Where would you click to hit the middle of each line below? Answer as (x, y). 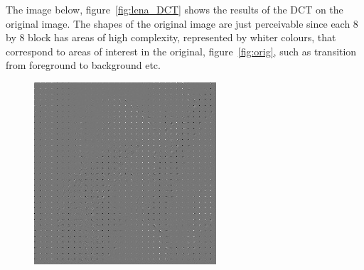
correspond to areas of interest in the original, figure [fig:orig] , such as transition (181, 51)
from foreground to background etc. (83, 65)
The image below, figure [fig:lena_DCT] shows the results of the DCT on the (175, 9)
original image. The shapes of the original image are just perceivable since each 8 (182, 23)
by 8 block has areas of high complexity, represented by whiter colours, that (171, 37)
